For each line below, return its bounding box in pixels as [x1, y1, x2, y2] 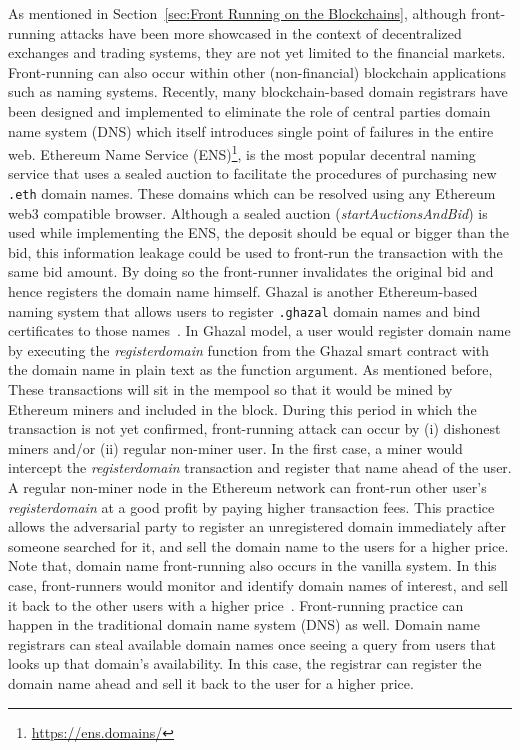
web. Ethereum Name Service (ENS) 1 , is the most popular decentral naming [8, 141, 476, 164]
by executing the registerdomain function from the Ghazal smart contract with [8, 339, 490, 360]
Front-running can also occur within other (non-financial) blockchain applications [8, 61, 506, 82]
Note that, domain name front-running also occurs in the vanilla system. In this [8, 555, 497, 576]
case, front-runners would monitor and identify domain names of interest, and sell [8, 575, 508, 595]
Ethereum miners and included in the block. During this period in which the [8, 398, 477, 419]
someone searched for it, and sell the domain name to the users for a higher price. [8, 535, 509, 556]
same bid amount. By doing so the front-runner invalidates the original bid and [8, 261, 494, 282]
